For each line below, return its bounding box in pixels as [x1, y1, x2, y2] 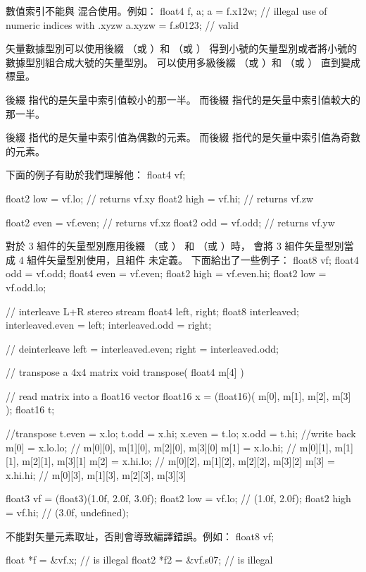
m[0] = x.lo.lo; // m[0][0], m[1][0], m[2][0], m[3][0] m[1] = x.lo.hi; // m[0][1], [6, 439, 332, 454]
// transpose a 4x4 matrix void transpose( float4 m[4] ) [6, 365, 244, 379]
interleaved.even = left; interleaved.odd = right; [6, 317, 212, 332]
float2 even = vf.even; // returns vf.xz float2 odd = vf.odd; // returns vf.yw [6, 214, 335, 229]
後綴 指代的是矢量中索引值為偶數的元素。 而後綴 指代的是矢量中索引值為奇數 [6, 130, 360, 145]
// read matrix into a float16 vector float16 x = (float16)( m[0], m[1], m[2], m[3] [6, 388, 351, 403]
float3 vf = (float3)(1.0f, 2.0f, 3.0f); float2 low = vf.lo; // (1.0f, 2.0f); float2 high [6, 491, 351, 506]
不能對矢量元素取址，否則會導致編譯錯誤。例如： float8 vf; [6, 528, 274, 543]
